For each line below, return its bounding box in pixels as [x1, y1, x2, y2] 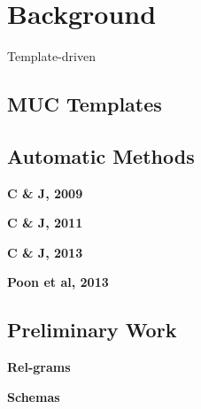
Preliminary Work [7, 316, 177, 343]
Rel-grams [7, 358, 71, 376]
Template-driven [7, 47, 96, 66]
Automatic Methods [7, 142, 195, 169]
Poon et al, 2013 [7, 273, 109, 291]
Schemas [7, 387, 60, 405]
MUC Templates [7, 90, 162, 118]
